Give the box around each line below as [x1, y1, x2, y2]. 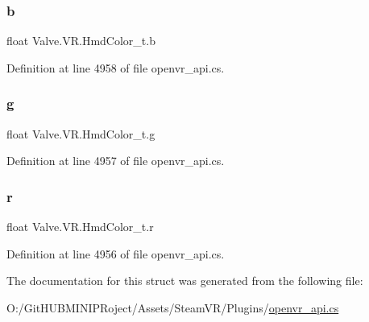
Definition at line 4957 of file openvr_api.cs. [6, 152, 225, 169]
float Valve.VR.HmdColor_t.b [6, 32, 155, 49]
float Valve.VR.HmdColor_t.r [6, 218, 154, 235]
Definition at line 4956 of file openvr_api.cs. [6, 245, 225, 262]
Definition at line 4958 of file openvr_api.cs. [6, 59, 225, 76]
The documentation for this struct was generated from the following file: [6, 272, 363, 289]
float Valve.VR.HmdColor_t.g [6, 125, 155, 142]
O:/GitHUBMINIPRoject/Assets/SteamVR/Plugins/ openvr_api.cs [6, 299, 339, 316]
